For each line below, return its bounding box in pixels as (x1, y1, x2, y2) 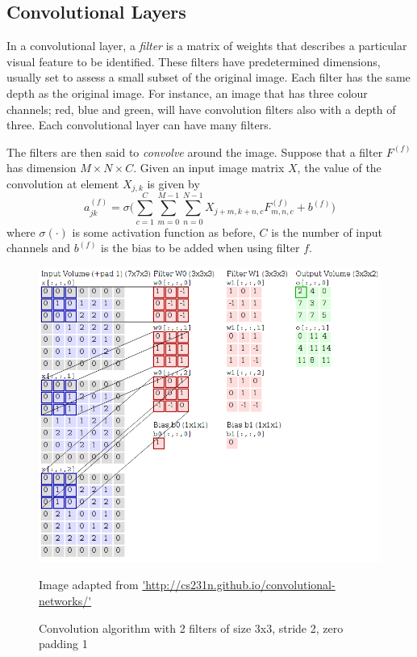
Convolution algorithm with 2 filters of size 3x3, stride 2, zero (39, 619, 344, 636)
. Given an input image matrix (133, 159, 285, 176)
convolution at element (6, 175, 119, 192)
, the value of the (297, 159, 382, 176)
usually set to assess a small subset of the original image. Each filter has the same (6, 69, 411, 86)
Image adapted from (39, 576, 139, 593)
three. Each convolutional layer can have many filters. (6, 116, 272, 133)
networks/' (39, 592, 92, 609)
